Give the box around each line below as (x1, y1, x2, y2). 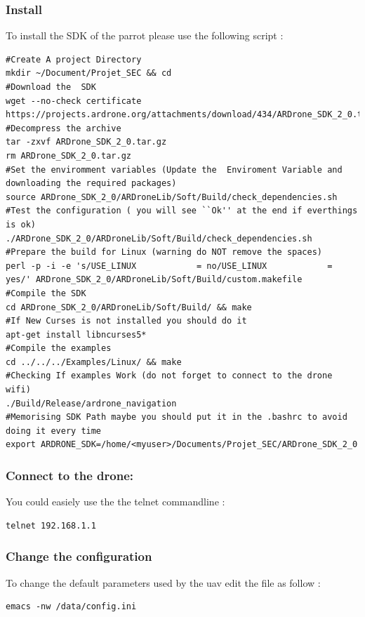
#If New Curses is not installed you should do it (6, 316, 247, 326)
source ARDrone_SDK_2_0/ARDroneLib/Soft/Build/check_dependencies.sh (6, 192, 338, 202)
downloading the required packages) (6, 178, 177, 189)
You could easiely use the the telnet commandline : (6, 494, 225, 509)
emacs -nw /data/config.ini (6, 602, 137, 612)
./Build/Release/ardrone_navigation (6, 398, 177, 409)
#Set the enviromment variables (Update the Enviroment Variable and (6, 164, 343, 175)
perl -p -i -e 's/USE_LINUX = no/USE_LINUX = (6, 260, 333, 271)
